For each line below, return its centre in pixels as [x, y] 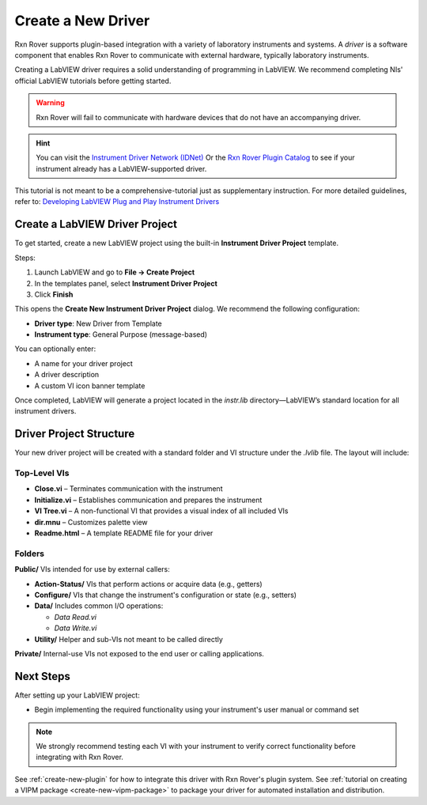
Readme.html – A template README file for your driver [124, 533]
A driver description [67, 375]
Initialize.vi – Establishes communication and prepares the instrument [148, 500]
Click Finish [54, 294]
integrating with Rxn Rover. [80, 757]
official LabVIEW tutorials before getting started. [93, 81]
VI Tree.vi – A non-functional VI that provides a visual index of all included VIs [161, 511]
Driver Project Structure [75, 434]
